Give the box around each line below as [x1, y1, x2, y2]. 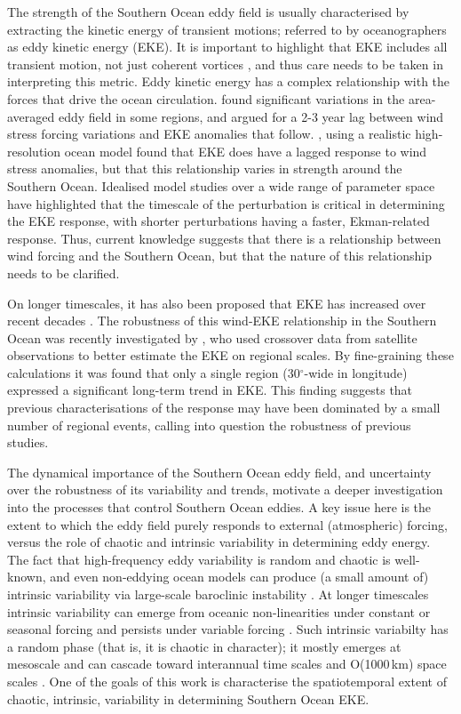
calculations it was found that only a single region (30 [7, 363, 300, 381]
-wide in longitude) [304, 363, 408, 381]
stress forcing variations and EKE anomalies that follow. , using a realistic [7, 124, 411, 143]
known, [7, 567, 46, 586]
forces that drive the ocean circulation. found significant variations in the [7, 89, 405, 108]
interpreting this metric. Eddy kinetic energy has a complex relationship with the [7, 72, 450, 91]
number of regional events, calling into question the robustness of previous [7, 415, 411, 434]
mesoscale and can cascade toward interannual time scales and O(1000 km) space [7, 654, 447, 673]
